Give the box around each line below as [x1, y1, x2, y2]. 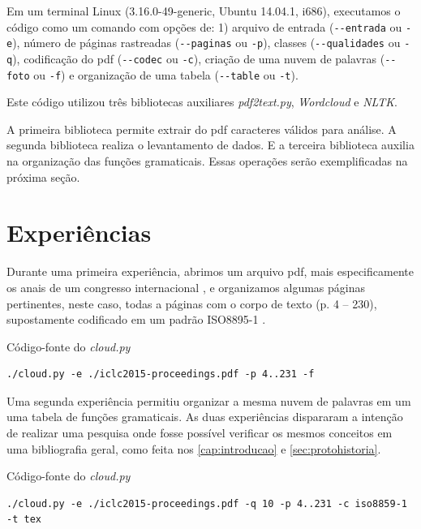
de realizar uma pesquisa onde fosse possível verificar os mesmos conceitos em [6, 424, 393, 441]
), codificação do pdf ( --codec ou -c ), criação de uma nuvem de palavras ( [12, 49, 385, 67]
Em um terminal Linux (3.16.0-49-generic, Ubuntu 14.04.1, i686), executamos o [6, 2, 401, 19]
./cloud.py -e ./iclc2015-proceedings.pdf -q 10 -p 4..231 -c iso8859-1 [6, 497, 407, 510]
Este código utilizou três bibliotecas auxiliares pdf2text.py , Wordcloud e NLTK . [6, 93, 397, 110]
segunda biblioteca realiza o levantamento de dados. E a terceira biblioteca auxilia [6, 136, 415, 153]
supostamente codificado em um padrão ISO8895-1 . [6, 311, 266, 328]
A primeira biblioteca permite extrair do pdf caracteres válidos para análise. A [6, 120, 397, 137]
